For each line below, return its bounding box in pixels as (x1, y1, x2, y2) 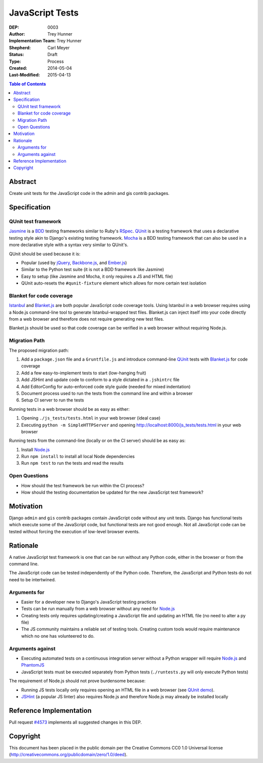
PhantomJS (21, 662, 45, 668)
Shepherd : (9, 44, 31, 51)
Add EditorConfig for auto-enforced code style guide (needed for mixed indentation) (21, 383, 191, 389)
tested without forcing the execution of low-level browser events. (9, 529, 140, 534)
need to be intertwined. (9, 576, 56, 582)
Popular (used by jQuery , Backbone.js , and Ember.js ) (21, 260, 127, 266)
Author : (9, 31, 25, 37)
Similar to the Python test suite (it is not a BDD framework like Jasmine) (21, 267, 164, 272)
